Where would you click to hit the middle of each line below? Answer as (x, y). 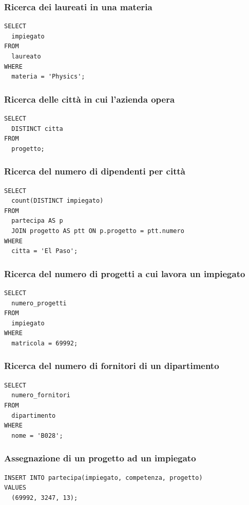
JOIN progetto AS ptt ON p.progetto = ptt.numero (98, 231)
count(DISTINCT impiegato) (58, 201)
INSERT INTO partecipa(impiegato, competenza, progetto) (103, 478)
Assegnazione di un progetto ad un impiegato (100, 458)
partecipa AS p (37, 221)
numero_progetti (39, 303)
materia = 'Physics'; (48, 77)
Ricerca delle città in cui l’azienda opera (90, 99)
